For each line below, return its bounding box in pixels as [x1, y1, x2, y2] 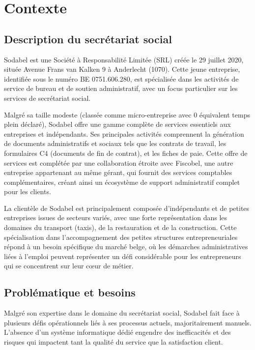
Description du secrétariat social [4, 31, 172, 46]
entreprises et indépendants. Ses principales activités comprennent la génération [4, 128, 244, 139]
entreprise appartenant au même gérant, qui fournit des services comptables [4, 167, 232, 177]
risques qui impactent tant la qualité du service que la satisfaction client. [4, 337, 223, 347]
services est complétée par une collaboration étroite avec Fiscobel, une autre [4, 157, 233, 168]
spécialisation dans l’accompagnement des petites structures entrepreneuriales [4, 232, 238, 242]
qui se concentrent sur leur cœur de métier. [4, 261, 134, 271]
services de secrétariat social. [4, 92, 91, 103]
